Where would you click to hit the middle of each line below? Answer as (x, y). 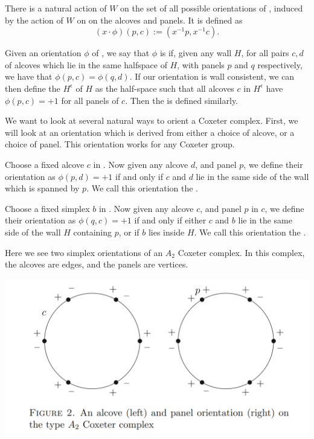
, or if (129, 232)
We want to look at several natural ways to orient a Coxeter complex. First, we (152, 120)
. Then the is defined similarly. (182, 100)
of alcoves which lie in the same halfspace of (86, 64)
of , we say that (121, 53)
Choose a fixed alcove (45, 164)
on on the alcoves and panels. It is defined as (160, 20)
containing (93, 232)
